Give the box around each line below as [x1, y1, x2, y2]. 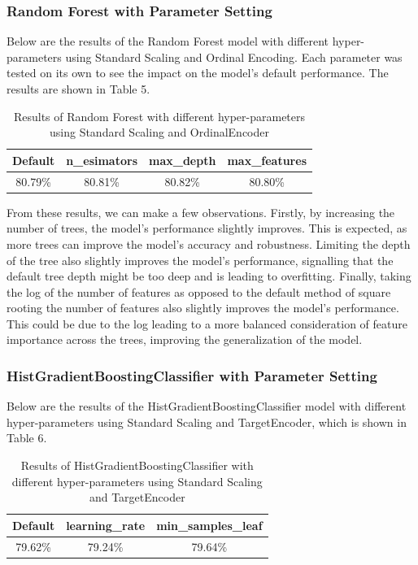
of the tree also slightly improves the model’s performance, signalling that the [7, 251, 394, 268]
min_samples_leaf [156, 516, 263, 533]
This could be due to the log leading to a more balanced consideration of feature [7, 315, 407, 332]
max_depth [149, 151, 216, 168]
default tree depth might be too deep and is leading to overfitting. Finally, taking [7, 267, 411, 285]
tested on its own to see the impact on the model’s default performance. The [7, 64, 389, 81]
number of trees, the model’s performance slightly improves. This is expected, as [7, 219, 407, 237]
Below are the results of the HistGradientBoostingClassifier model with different [7, 398, 407, 415]
